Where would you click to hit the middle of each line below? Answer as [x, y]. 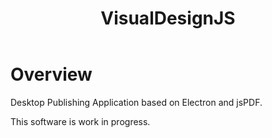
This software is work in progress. [80, 121]
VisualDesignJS [168, 18]
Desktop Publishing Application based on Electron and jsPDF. [136, 102]
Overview [51, 74]
